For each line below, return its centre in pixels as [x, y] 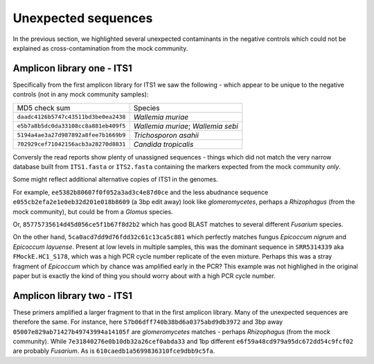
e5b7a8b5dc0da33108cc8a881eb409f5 [71, 126]
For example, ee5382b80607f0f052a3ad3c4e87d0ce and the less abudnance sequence [141, 192]
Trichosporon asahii [166, 135]
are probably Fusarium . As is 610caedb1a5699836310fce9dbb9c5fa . [114, 351]
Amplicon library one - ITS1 [73, 68]
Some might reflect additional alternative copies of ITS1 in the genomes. [115, 180]
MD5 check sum [44, 107]
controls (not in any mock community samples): [81, 94]
